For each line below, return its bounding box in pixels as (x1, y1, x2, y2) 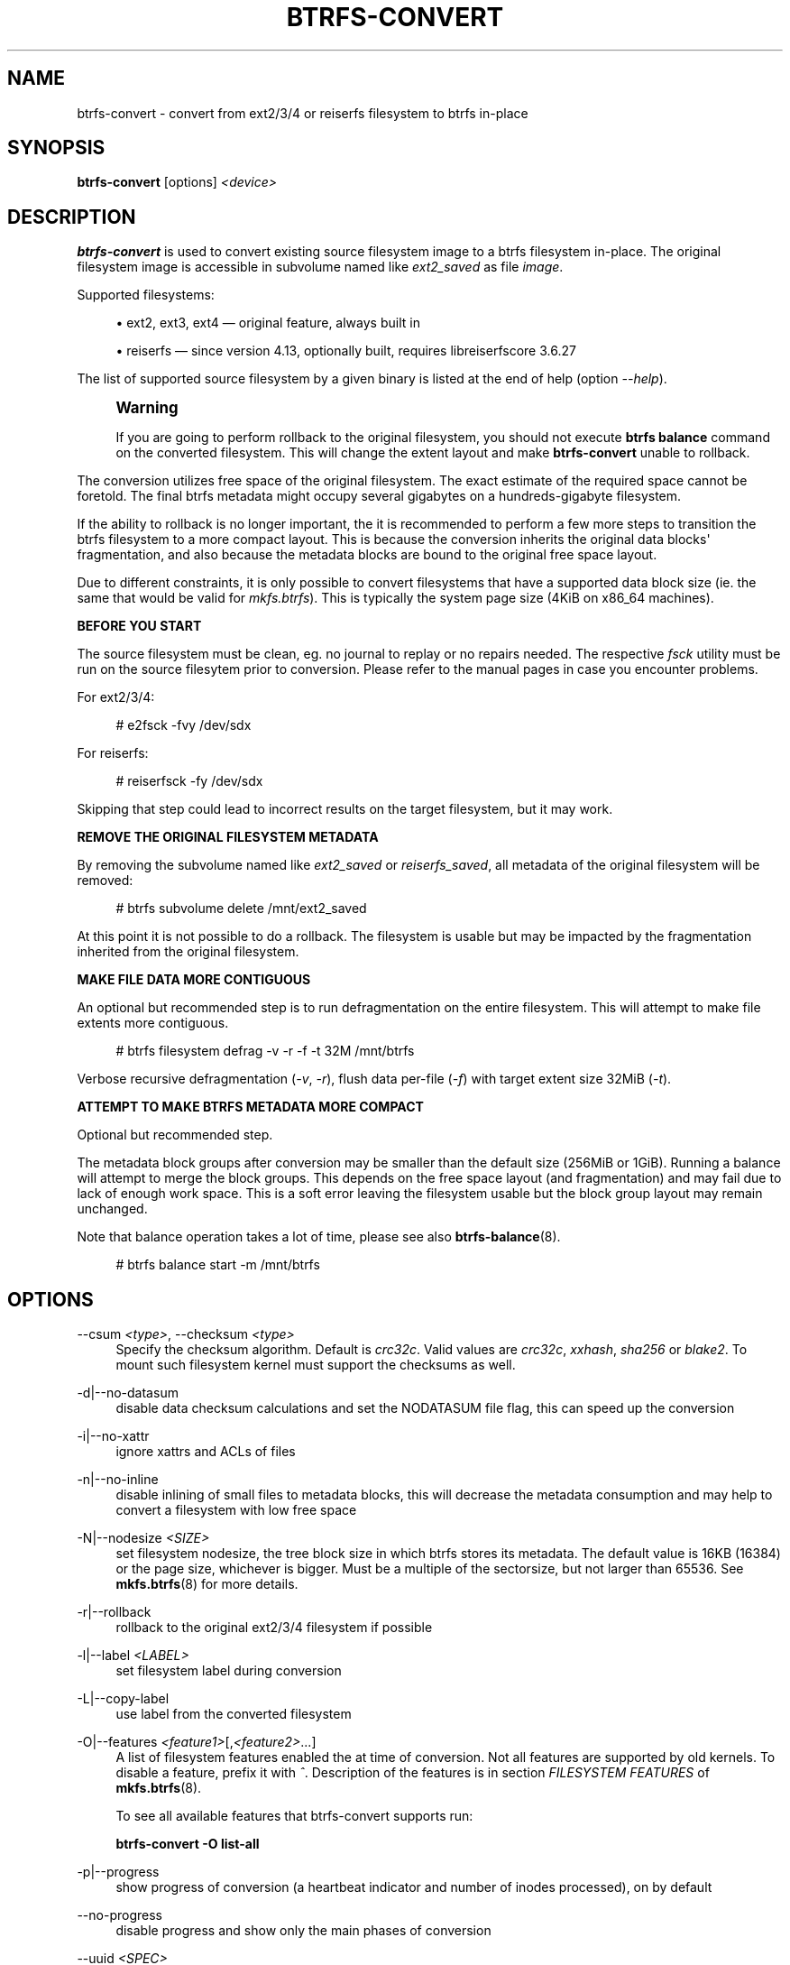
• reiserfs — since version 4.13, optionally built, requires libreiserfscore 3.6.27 (115, 343, 576, 359)
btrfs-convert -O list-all (115, 1836, 260, 1852)
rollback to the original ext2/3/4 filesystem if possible (115, 1619, 433, 1636)
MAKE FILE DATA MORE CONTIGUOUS (77, 972, 311, 988)
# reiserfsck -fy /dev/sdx (115, 773, 263, 789)
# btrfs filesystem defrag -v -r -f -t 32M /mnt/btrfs (115, 1043, 415, 1059)
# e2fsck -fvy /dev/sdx (115, 717, 252, 733)
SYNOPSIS (7, 136, 106, 160)
